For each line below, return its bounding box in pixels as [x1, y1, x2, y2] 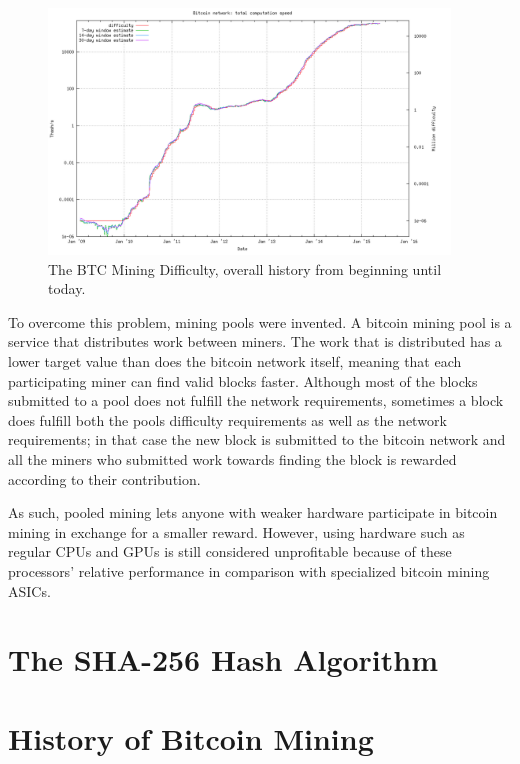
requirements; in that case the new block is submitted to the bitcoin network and [8, 429, 506, 450]
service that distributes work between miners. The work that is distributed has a [8, 331, 502, 352]
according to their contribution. [8, 468, 201, 489]
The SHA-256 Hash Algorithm [8, 639, 439, 680]
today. [48, 278, 86, 299]
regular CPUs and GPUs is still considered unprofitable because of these [8, 541, 452, 562]
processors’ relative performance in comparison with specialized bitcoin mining [8, 560, 490, 581]
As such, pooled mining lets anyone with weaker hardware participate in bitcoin [8, 502, 498, 523]
